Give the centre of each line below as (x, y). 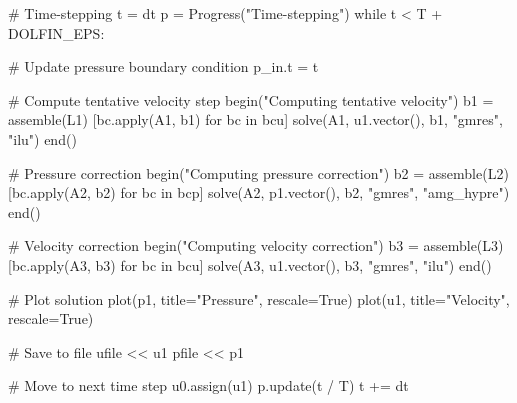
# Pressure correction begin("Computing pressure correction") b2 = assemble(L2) (258, 172)
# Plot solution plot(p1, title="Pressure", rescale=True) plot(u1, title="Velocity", (259, 298)
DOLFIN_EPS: (56, 32)
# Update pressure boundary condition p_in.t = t (163, 66)
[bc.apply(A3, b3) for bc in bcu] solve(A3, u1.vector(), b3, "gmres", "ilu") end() (250, 264)
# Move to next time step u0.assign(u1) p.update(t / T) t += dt (208, 385)
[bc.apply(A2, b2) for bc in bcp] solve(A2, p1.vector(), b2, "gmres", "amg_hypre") (259, 192)
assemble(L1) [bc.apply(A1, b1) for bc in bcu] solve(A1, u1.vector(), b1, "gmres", (255, 119)
